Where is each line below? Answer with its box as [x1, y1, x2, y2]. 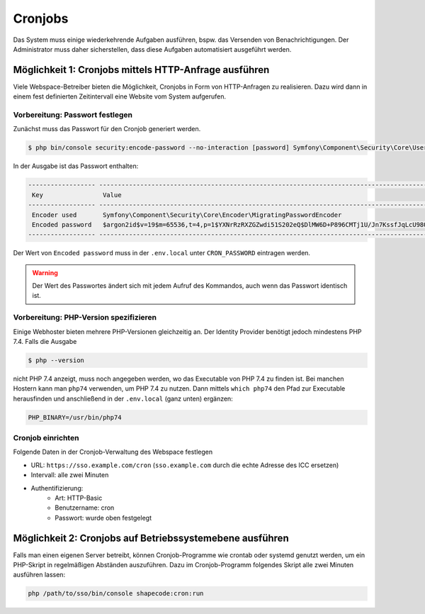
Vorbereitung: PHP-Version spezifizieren [13, 313, 157, 323]
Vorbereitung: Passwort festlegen [13, 110, 133, 120]
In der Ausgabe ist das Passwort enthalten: [13, 162, 139, 170]
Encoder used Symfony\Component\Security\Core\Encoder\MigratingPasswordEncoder [32, 211, 342, 219]
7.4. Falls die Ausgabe [13, 337, 77, 345]
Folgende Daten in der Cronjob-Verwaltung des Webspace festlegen [13, 447, 213, 457]
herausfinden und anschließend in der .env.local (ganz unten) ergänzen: [13, 394, 233, 403]
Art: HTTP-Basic [55, 493, 103, 502]
